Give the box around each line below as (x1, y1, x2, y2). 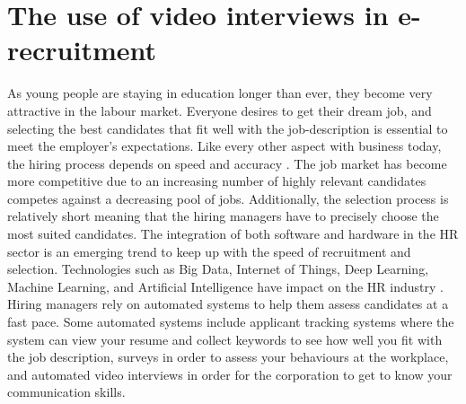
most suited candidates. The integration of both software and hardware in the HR (7, 224, 459, 243)
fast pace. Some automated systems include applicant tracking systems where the (7, 312, 454, 331)
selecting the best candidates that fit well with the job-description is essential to (7, 119, 448, 137)
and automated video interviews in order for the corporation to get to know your (7, 364, 453, 383)
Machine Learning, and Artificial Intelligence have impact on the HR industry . (7, 277, 444, 295)
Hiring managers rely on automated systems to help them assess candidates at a (7, 294, 449, 313)
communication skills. (7, 382, 126, 401)
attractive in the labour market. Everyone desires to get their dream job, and (7, 101, 432, 119)
